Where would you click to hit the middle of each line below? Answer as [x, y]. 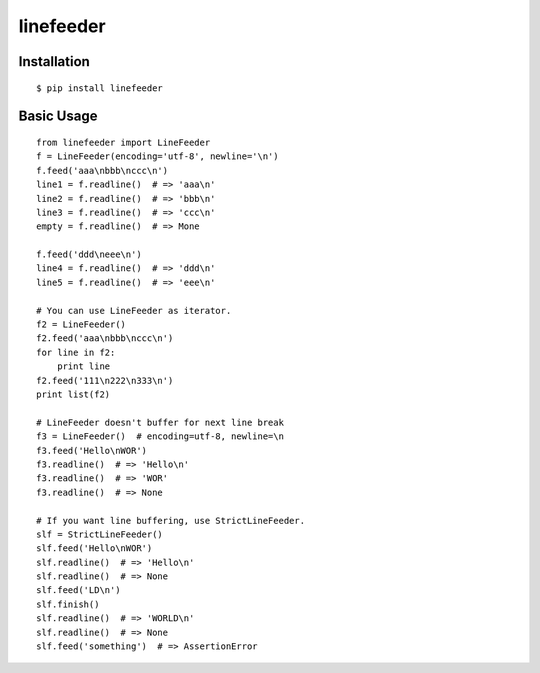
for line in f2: [76, 352]
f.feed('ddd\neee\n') [89, 254]
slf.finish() [68, 604]
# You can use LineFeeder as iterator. [134, 310]
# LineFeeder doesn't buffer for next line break [160, 422]
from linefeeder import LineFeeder [123, 142]
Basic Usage [58, 116]
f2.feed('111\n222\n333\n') [105, 380]
